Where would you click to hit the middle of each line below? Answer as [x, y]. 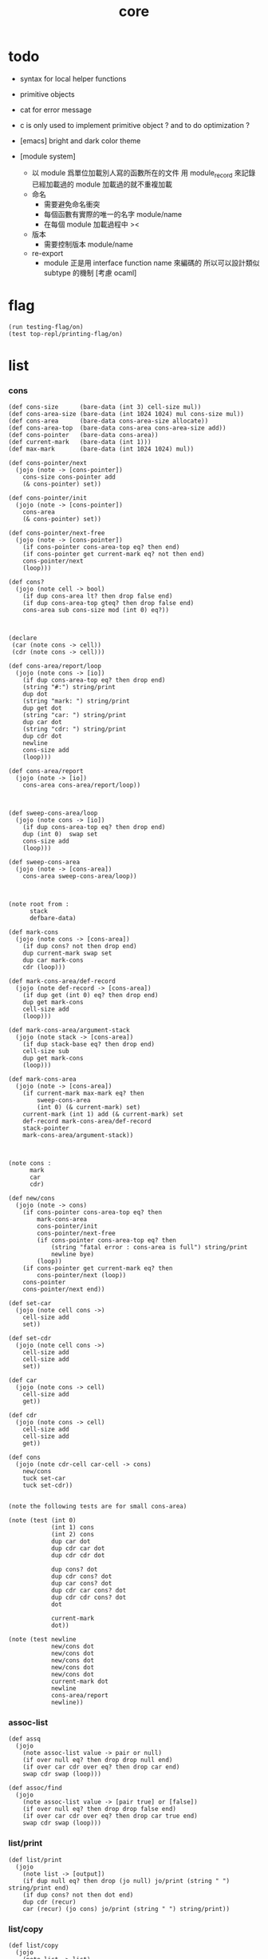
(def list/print [35, 1860]
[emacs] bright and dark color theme [80, 140]
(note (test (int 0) [43, 1520]
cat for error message [55, 110]
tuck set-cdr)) [48, 1486]
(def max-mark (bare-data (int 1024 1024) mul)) [101, 449]
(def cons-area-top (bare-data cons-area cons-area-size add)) [117, 428]
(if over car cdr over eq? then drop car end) [101, 1767]
